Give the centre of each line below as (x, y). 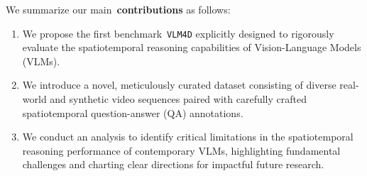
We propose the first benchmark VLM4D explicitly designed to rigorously (178, 33)
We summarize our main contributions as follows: (118, 9)
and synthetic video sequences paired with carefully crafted (178, 99)
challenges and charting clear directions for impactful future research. (173, 164)
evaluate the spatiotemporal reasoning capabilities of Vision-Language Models (192, 47)
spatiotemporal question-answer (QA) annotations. (133, 112)
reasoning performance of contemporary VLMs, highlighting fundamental (181, 150)
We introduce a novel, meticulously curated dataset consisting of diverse (179, 85)
